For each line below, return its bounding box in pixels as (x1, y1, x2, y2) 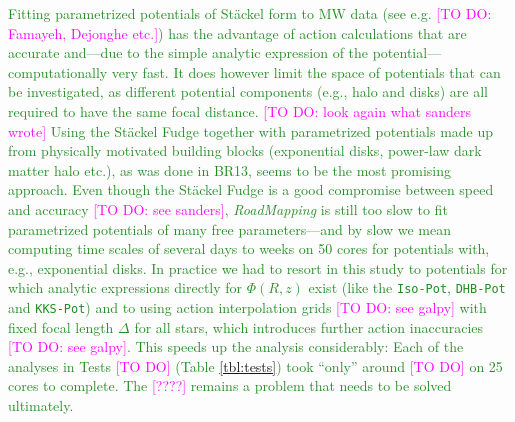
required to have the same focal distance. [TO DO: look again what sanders (8, 100, 472, 121)
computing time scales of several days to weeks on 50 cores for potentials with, (8, 238, 490, 259)
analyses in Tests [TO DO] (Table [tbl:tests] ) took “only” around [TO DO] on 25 (8, 355, 503, 376)
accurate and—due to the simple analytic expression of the (8, 42, 369, 63)
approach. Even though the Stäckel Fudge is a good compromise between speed (8, 179, 494, 200)
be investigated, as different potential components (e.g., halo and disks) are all (8, 81, 488, 102)
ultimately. (8, 395, 74, 415)
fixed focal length (8, 316, 114, 337)
